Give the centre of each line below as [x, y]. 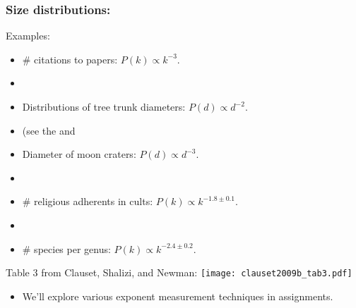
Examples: [28, 36]
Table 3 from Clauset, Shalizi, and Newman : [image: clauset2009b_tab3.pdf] [179, 272]
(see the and [49, 130]
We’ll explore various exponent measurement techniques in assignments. [178, 296]
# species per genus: [66, 248]
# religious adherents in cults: [88, 201]
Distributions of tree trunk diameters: [104, 106]
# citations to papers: [70, 59]
